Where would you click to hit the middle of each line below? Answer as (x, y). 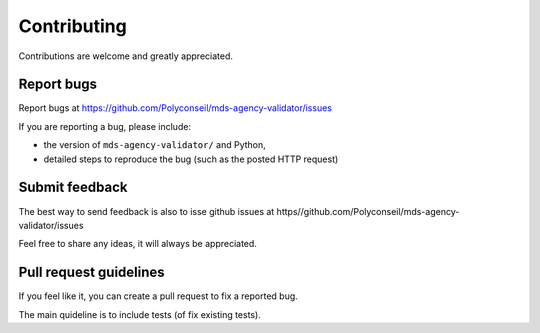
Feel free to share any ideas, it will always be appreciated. (137, 244)
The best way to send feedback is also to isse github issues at (146, 211)
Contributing (72, 26)
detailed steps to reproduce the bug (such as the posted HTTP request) (191, 159)
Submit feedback (73, 187)
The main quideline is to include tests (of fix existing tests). (140, 314)
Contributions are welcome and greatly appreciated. (126, 56)
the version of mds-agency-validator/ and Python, (155, 145)
